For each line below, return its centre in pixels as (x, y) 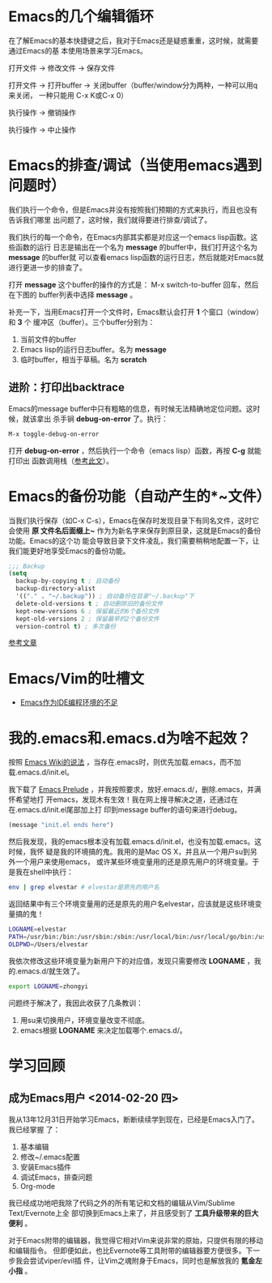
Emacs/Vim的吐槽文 (76, 678)
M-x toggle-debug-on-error (54, 434)
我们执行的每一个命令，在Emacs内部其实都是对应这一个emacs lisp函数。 (130, 237)
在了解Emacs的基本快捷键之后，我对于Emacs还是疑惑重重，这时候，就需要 (134, 40)
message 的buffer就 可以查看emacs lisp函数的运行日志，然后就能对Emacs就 (136, 257)
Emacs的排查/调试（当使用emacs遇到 (135, 166)
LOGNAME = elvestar (38, 929)
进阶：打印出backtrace (67, 388)
